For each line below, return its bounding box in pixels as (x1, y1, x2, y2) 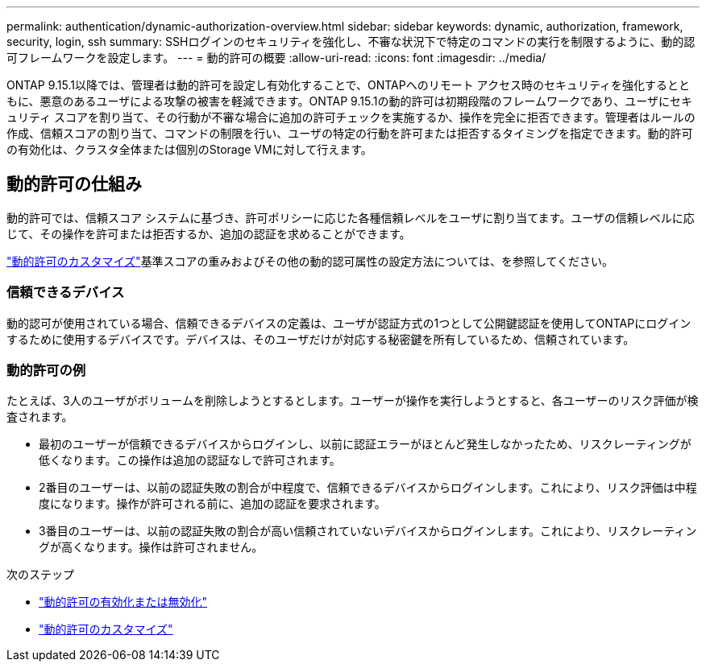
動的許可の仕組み (6, 174, 142, 195)
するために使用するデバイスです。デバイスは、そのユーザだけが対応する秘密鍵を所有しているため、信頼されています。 (6, 332, 635, 346)
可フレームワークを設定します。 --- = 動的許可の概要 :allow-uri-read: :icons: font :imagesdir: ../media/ (6, 51, 546, 64)
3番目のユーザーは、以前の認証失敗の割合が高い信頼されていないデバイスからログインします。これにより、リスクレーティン (39, 524, 697, 538)
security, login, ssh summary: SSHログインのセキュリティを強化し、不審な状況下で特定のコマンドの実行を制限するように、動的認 (6, 35, 696, 48)
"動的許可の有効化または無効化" (39, 595, 208, 609)
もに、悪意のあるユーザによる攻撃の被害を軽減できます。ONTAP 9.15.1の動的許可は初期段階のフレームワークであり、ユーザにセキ (6, 94, 693, 108)
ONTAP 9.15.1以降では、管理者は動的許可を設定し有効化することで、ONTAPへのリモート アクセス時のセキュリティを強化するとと (6, 78, 691, 92)
